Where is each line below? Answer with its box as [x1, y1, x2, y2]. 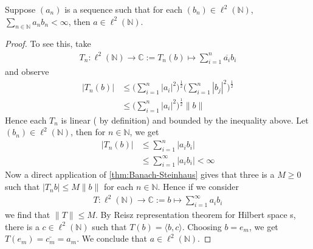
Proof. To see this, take [5, 37, 91, 50]
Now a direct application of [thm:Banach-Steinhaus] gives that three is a [5, 168, 275, 181]
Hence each [5, 113, 47, 126]
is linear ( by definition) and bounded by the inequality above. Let [61, 113, 309, 126]
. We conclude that [77, 232, 148, 245]
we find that [5, 208, 50, 220]
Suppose [5, 3, 36, 15]
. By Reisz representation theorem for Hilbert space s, [95, 208, 296, 220]
